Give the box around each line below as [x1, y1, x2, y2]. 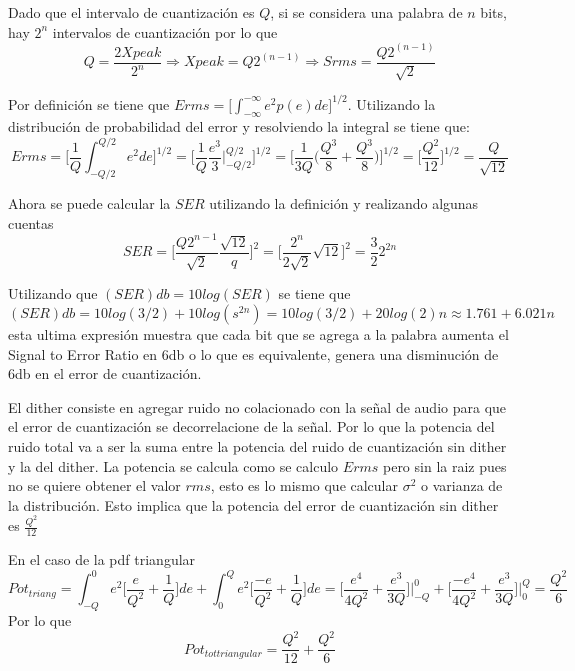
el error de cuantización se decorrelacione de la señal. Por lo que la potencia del [8, 416, 495, 437]
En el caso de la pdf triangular [8, 549, 196, 570]
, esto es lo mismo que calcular [210, 475, 398, 496]
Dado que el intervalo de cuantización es [8, 2, 255, 22]
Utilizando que [8, 283, 98, 304]
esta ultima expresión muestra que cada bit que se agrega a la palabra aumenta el [8, 324, 509, 344]
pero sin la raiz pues [382, 455, 507, 476]
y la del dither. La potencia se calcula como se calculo [8, 455, 339, 476]
